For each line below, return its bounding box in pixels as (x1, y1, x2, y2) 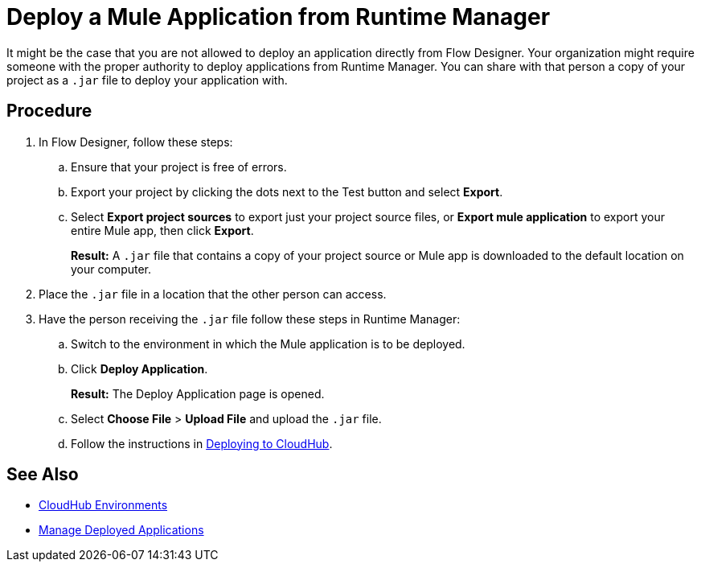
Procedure (6, 101, 92, 121)
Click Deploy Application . (71, 361, 208, 376)
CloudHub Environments (39, 498, 168, 512)
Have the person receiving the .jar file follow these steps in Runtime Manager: (39, 311, 461, 326)
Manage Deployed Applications (39, 523, 204, 537)
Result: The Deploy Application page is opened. (71, 386, 325, 401)
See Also (6, 464, 79, 485)
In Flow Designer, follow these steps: (39, 134, 233, 149)
